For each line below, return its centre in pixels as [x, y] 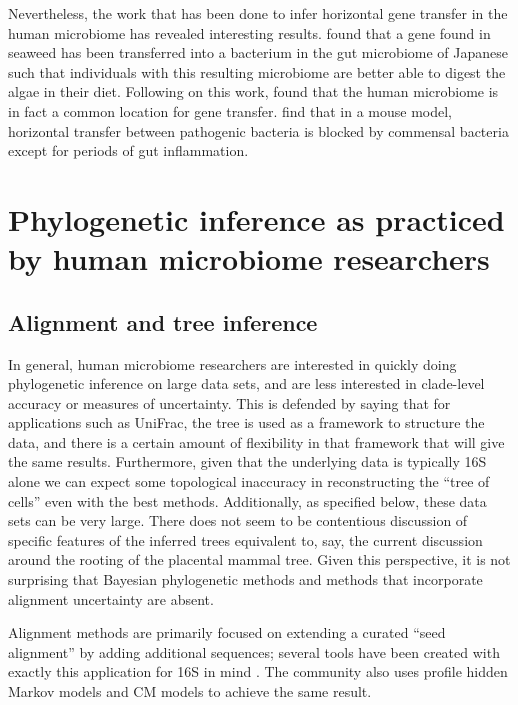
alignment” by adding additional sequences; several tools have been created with [254, 651]
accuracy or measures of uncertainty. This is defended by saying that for [229, 402]
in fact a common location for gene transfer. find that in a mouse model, [230, 110]
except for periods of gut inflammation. [128, 150]
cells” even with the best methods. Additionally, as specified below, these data [247, 500]
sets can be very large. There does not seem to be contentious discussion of [238, 520]
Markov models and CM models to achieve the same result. [190, 691]
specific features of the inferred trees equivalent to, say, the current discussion [245, 539]
